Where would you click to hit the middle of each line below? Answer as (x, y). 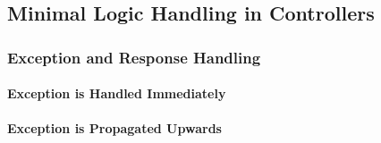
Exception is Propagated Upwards (114, 128)
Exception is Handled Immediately (117, 93)
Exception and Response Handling (134, 57)
